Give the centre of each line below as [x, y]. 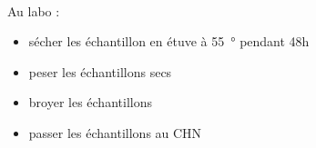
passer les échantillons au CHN [115, 132]
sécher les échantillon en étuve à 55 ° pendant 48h [169, 41]
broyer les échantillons [90, 102]
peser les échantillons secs [100, 71]
